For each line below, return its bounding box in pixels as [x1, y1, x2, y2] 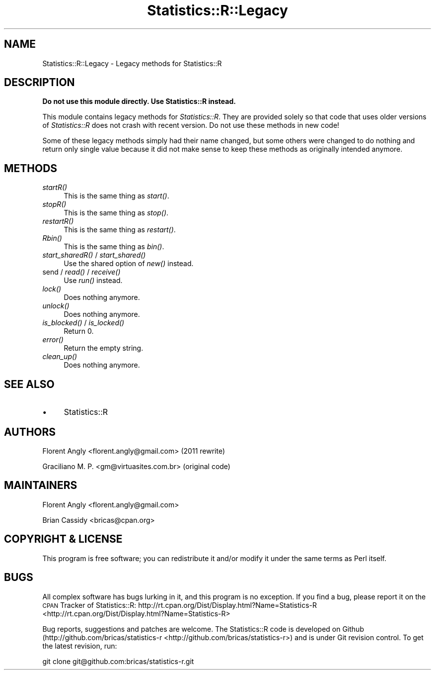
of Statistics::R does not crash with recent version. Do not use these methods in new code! [42, 121, 340, 130]
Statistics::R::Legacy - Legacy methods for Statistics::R [42, 59, 222, 68]
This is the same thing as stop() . [64, 208, 169, 217]
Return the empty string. [64, 344, 144, 353]
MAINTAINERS [4, 479, 77, 492]
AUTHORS [4, 425, 56, 438]
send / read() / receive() [42, 268, 121, 277]
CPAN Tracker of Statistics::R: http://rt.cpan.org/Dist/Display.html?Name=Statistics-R [42, 600, 317, 609]
